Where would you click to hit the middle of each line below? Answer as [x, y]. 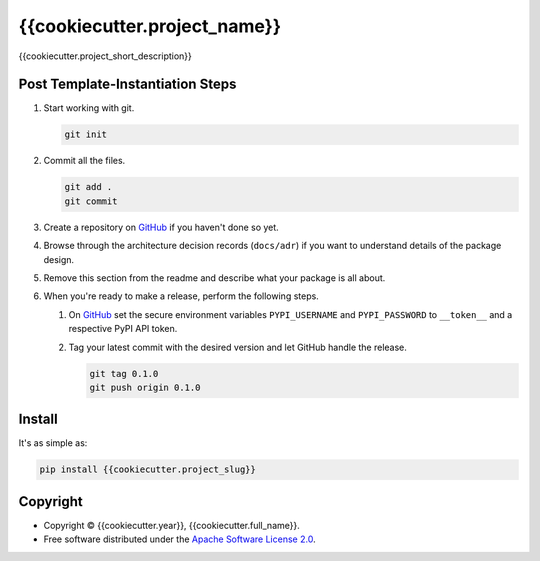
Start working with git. [89, 108]
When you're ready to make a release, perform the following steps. [181, 296]
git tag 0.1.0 [124, 373]
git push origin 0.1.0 [145, 387]
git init [86, 134]
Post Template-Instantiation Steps [127, 84]
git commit [91, 201]
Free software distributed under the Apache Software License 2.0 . [179, 539]
